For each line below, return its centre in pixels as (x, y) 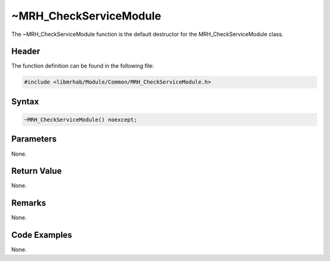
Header (26, 52)
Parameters (34, 139)
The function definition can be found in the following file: (82, 66)
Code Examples (42, 235)
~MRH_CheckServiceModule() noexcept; (81, 120)
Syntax (25, 102)
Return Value (37, 171)
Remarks (29, 203)
